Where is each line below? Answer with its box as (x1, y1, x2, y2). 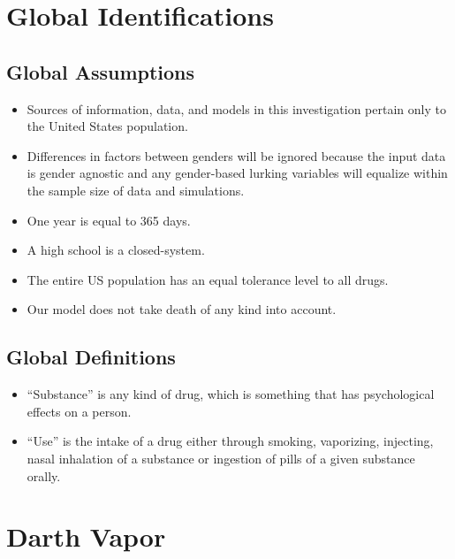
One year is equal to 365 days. (27, 211, 191, 229)
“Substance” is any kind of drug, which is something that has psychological (27, 385, 435, 403)
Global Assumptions (6, 57, 195, 85)
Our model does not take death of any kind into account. (27, 300, 337, 318)
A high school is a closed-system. (27, 241, 205, 259)
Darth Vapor (6, 518, 166, 555)
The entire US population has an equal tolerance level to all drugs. (27, 270, 389, 288)
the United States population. (27, 117, 188, 135)
